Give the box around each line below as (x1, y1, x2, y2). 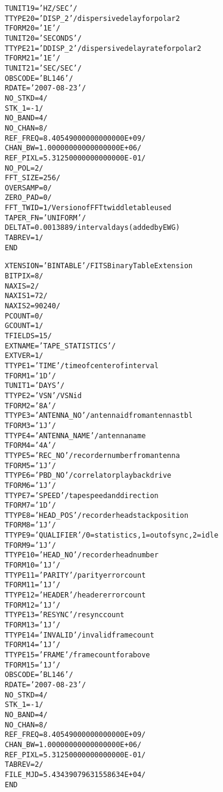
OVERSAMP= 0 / (5, 183, 52, 192)
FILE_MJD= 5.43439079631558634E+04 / (5, 770, 146, 779)
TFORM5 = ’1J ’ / (5, 461, 56, 470)
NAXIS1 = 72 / (5, 292, 48, 301)
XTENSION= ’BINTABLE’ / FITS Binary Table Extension (5, 262, 193, 271)
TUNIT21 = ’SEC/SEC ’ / (5, 63, 82, 72)
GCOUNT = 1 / (5, 321, 44, 330)
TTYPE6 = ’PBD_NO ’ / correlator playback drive (5, 471, 172, 480)
